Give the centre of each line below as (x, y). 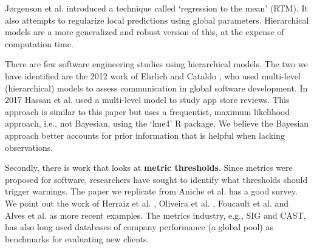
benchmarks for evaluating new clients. (77, 238)
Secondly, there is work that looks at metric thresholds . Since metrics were (149, 168)
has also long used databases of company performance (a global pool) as (139, 227)
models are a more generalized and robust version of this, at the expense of (145, 32)
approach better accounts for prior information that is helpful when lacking (145, 135)
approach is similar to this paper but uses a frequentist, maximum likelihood (148, 111)
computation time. (39, 43)
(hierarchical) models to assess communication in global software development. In (156, 88)
